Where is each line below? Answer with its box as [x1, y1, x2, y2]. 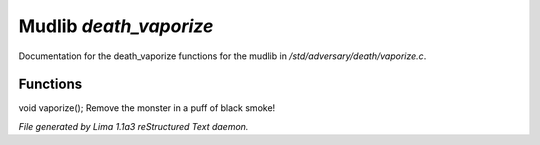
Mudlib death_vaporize [18, 15, 214, 37]
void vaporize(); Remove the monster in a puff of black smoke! [18, 102, 276, 114]
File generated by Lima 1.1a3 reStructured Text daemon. [18, 120, 249, 132]
